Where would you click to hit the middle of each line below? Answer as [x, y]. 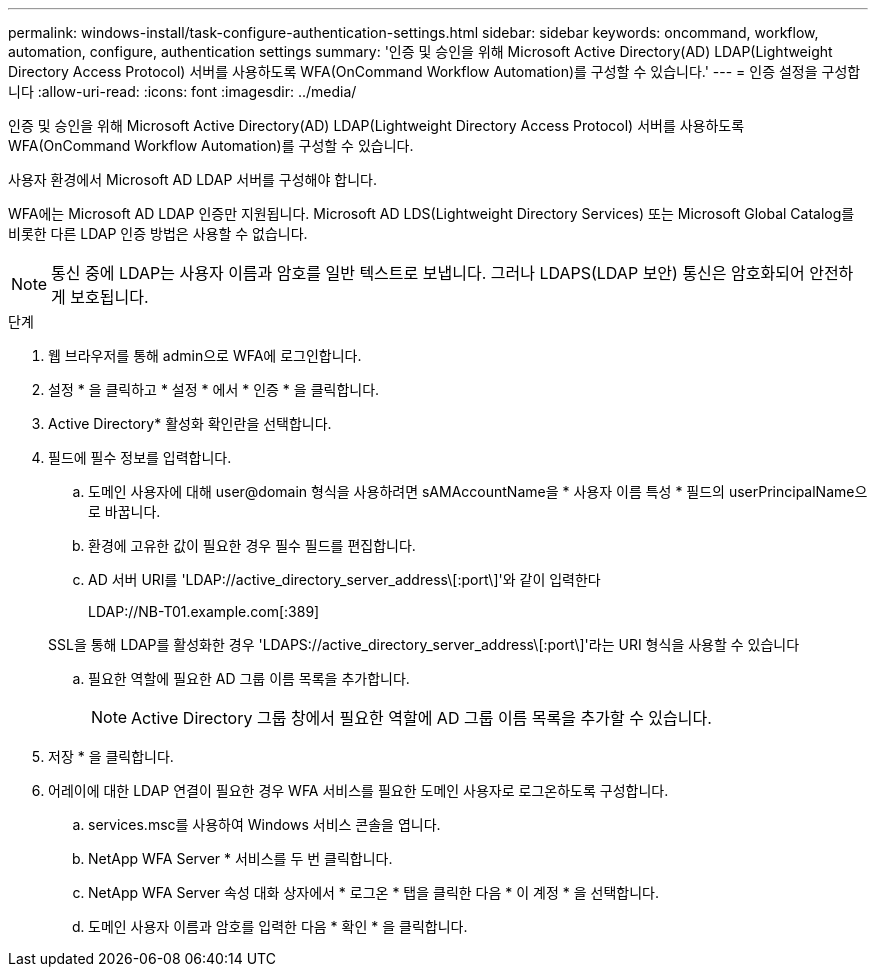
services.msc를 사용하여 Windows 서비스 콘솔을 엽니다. [264, 824]
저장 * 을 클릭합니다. [111, 756]
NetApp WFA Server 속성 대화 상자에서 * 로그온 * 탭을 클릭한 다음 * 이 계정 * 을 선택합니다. [373, 892]
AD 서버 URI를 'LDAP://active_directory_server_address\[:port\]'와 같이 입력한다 [344, 579]
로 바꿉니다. [124, 511]
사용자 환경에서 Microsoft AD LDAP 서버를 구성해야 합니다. [192, 179]
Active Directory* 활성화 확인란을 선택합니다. [190, 423]
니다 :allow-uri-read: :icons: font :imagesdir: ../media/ [182, 91]
